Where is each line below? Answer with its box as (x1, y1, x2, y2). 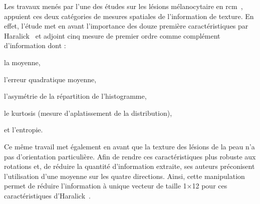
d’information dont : (4, 40, 66, 51)
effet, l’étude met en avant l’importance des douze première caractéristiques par (4, 21, 248, 31)
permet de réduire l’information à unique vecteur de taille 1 (4, 180, 187, 191)
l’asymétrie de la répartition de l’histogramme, (4, 91, 147, 101)
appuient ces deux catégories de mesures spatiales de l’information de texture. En (4, 11, 254, 21)
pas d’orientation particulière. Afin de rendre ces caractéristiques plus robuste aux (4, 151, 256, 161)
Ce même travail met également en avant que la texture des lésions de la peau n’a (4, 141, 255, 151)
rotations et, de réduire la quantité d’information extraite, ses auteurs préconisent (4, 161, 255, 171)
